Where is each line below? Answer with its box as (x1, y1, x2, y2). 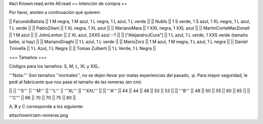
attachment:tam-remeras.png (9, 112, 68, 118)
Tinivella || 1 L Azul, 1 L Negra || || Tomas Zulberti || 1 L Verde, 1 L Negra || (9, 46, 156, 51)
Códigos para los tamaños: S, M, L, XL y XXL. (9, 63, 100, 69)
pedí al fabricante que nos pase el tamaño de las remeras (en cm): (9, 79, 142, 85)
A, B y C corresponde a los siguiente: (9, 104, 84, 109)
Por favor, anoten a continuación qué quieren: (9, 10, 101, 15)
